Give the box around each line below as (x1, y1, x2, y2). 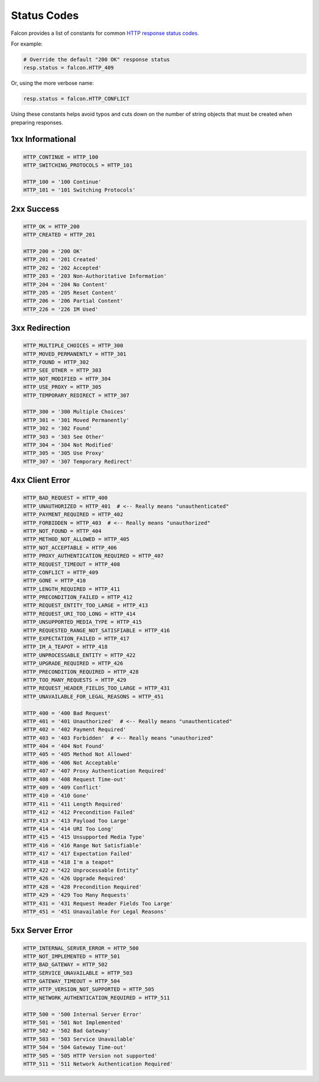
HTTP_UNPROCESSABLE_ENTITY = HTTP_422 (23, 652, 136, 659)
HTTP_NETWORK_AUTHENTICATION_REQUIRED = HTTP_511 (23, 994, 170, 1001)
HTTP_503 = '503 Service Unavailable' (23, 1035, 136, 1042)
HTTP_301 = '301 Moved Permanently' (23, 417, 130, 423)
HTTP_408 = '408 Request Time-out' (23, 776, 126, 783)
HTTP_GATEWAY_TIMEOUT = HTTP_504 (23, 978, 121, 984)
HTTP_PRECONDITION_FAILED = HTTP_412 (23, 594, 133, 601)
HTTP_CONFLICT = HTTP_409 (23, 569, 99, 576)
